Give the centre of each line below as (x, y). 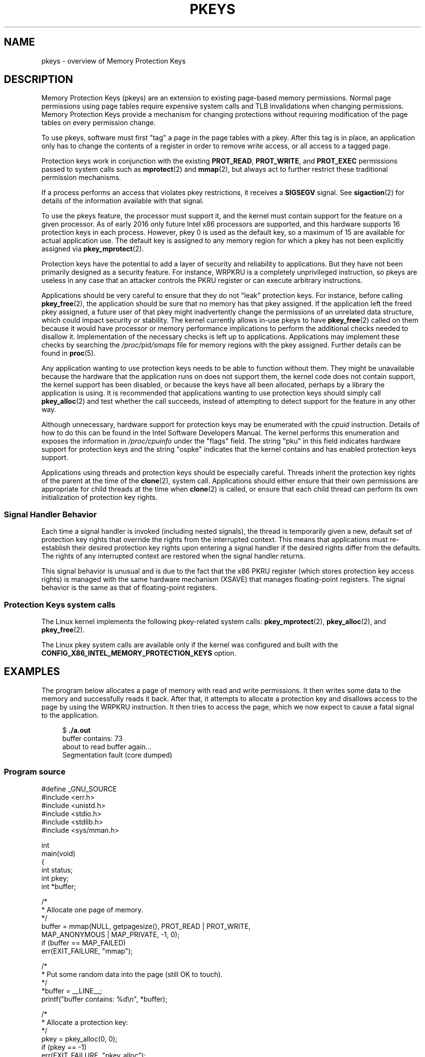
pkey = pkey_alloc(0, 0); (79, 1039)
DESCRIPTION (39, 80)
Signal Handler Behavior (50, 514)
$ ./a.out (76, 730)
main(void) (58, 853)
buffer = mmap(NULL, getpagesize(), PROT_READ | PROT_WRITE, (146, 926)
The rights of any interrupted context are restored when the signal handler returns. (173, 556)
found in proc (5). (68, 353)
